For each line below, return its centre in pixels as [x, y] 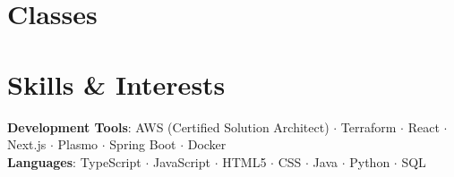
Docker [207, 144]
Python [370, 161]
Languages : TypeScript [74, 161]
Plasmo [78, 144]
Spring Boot [143, 144]
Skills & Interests [116, 84]
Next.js [27, 144]
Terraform [368, 126]
